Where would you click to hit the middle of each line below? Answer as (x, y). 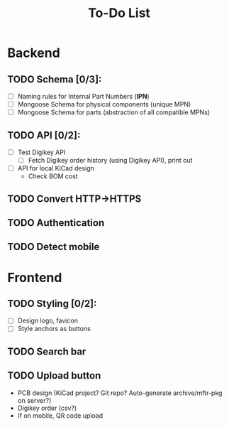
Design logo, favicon (48, 320)
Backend (34, 53)
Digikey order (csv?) (47, 408)
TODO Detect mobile (54, 247)
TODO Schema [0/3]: (55, 79)
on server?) (34, 400)
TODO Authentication (56, 223)
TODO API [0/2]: (44, 135)
